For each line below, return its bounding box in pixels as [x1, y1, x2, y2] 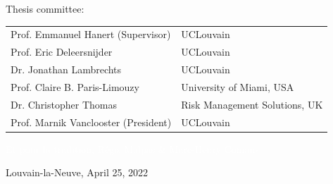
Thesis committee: [6, 1, 84, 16]
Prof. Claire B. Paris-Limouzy [11, 79, 139, 94]
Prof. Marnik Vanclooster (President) [11, 114, 172, 129]
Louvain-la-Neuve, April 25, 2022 [6, 165, 149, 180]
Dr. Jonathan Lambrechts [11, 62, 122, 77]
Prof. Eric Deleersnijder [11, 44, 113, 59]
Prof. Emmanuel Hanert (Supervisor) [11, 27, 171, 42]
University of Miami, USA [181, 79, 294, 94]
